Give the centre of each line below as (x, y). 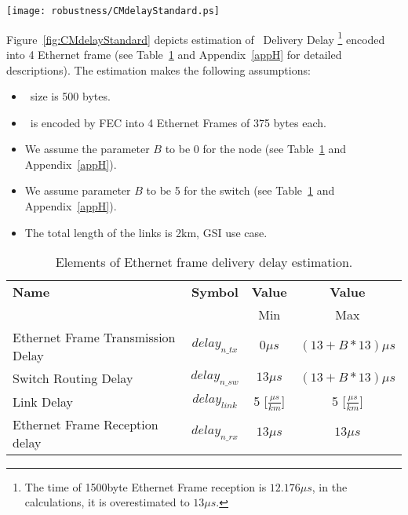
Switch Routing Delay (73, 378)
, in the (330, 486)
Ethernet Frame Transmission (94, 338)
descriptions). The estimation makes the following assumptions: (158, 69)
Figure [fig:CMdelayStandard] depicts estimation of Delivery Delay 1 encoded (196, 38)
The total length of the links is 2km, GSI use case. (146, 232)
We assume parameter (78, 190)
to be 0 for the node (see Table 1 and (255, 149)
